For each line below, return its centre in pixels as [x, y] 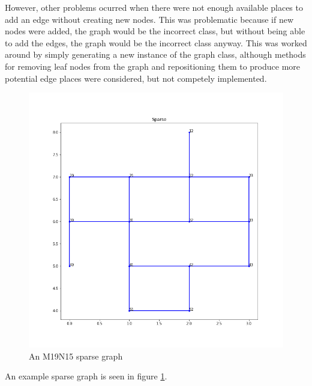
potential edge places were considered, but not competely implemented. [136, 78]
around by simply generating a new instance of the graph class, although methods [155, 54]
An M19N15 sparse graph [76, 356]
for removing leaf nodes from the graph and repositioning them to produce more [153, 66]
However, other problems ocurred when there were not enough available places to [154, 7]
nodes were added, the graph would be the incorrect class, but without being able [155, 31]
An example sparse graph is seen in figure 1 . [86, 376]
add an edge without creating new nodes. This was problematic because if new [149, 19]
